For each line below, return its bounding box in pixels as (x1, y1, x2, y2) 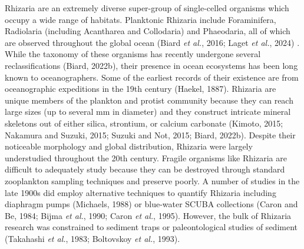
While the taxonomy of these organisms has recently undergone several (5, 48, 261, 60)
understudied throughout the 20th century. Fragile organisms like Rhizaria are (5, 151, 287, 164)
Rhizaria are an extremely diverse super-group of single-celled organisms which (5, 2, 289, 14)
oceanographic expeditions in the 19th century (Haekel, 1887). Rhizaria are (5, 82, 276, 95)
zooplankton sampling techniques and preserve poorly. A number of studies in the (5, 174, 300, 187)
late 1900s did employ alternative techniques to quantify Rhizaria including (5, 186, 276, 198)
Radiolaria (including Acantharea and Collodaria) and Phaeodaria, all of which (5, 25, 290, 37)
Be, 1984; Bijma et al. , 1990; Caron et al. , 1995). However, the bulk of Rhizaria (5, 209, 292, 221)
